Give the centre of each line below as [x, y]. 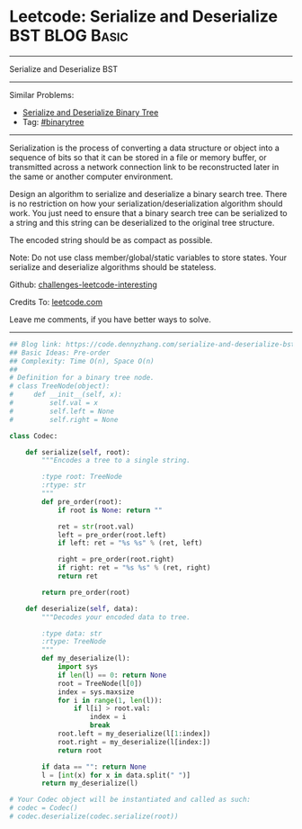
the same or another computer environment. [91, 176]
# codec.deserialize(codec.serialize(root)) [94, 816]
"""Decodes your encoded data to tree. [116, 617]
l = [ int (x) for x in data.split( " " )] [116, 775]
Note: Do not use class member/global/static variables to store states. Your [148, 257]
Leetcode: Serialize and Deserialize [144, 17]
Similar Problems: [42, 95]
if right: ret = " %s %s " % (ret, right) [134, 568]
